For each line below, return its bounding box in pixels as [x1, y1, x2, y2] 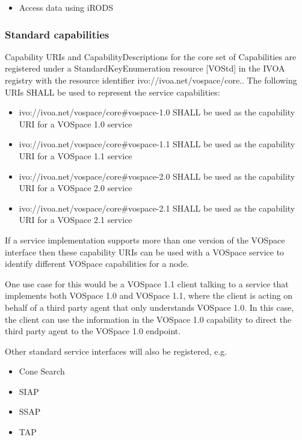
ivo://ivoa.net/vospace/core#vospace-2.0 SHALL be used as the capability [19, 170, 295, 182]
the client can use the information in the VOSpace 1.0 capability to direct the [5, 313, 292, 325]
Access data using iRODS [19, 1, 113, 13]
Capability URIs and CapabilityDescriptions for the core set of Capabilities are [5, 50, 297, 63]
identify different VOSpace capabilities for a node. [5, 257, 190, 270]
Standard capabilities [5, 26, 109, 41]
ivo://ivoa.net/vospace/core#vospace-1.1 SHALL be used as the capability [19, 138, 295, 150]
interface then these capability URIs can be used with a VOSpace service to [5, 245, 285, 258]
